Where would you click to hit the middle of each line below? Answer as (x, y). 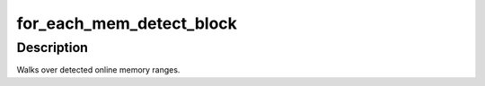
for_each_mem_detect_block (127, 23)
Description (53, 47)
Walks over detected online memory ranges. (98, 70)
